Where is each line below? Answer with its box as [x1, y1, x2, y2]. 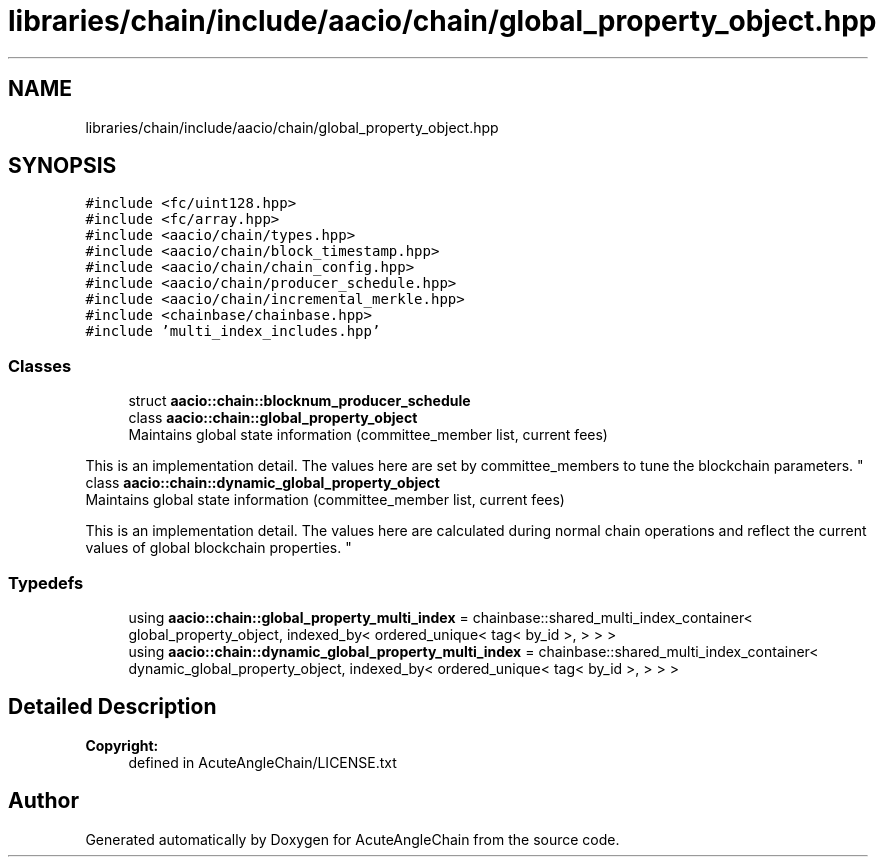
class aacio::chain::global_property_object [128, 409, 418, 427]
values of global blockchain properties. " [85, 539, 352, 557]
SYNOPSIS [8, 153, 117, 179]
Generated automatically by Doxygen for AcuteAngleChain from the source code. [85, 830, 620, 848]
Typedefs [8, 572, 84, 593]
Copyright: [85, 736, 159, 754]
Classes [8, 355, 72, 376]
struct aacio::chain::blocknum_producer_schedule [128, 392, 471, 410]
